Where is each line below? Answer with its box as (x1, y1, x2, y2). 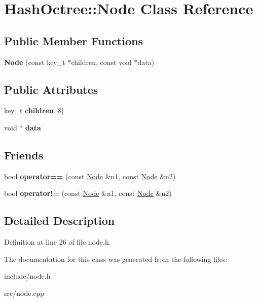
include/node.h (4, 271, 51, 281)
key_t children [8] (4, 105, 64, 116)
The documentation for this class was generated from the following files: (4, 253, 228, 264)
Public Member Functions (4, 32, 143, 48)
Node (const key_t (4, 56, 65, 67)
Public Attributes (4, 81, 98, 97)
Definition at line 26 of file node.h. (4, 237, 111, 247)
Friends (4, 147, 44, 162)
